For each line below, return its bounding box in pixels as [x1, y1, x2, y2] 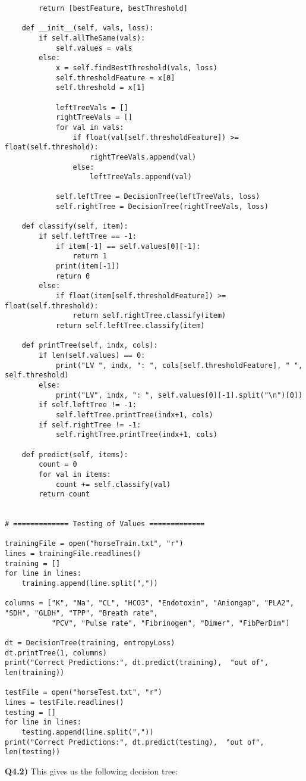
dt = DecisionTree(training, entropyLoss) [5, 639, 175, 647]
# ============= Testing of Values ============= [5, 520, 205, 529]
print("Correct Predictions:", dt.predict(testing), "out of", [5, 738, 264, 746]
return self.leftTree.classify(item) [55, 321, 205, 330]
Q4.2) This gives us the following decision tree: [5, 764, 178, 777]
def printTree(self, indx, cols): [21, 341, 158, 350]
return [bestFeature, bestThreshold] [39, 4, 188, 13]
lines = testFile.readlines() [5, 698, 124, 707]
